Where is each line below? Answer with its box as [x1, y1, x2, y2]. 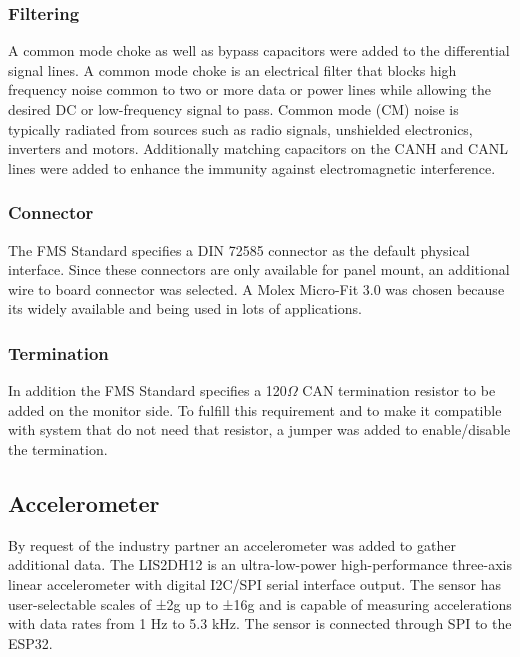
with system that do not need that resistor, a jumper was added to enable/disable [8, 419, 511, 440]
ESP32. [8, 632, 53, 653]
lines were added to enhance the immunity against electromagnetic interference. [8, 157, 496, 178]
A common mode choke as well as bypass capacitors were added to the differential [8, 40, 510, 61]
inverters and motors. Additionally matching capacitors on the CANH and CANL [8, 138, 508, 159]
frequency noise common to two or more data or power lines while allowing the [8, 79, 491, 100]
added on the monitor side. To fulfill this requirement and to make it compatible [8, 399, 502, 420]
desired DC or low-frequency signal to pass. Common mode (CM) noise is [8, 99, 459, 119]
